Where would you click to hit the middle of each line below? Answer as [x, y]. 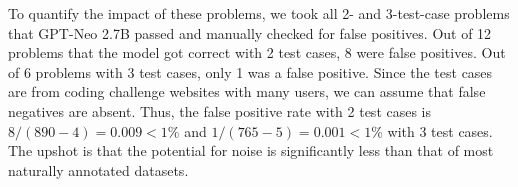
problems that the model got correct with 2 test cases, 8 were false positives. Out [257, 52]
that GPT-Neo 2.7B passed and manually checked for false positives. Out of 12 [250, 32]
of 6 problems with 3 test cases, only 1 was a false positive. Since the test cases [250, 71]
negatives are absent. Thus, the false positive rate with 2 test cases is [220, 110]
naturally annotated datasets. [98, 169]
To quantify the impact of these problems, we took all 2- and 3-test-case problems [259, 13]
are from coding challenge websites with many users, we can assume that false [247, 91]
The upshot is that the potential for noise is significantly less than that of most [251, 150]
